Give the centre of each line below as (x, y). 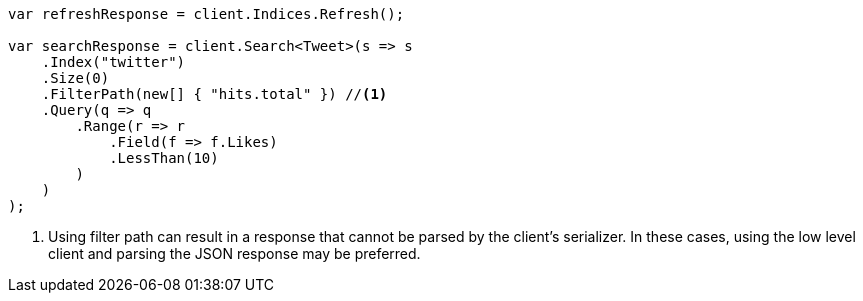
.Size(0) (75, 78)
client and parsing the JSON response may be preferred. (234, 253)
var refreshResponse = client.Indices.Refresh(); (206, 14)
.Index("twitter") (113, 62)
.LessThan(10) (164, 158)
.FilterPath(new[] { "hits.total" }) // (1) (214, 94)
